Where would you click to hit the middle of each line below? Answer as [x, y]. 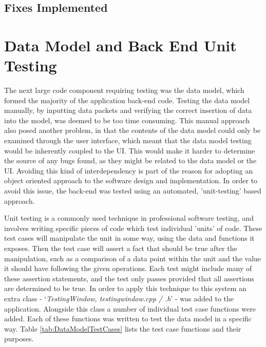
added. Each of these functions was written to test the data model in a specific [128, 319]
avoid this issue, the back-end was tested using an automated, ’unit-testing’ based [133, 191]
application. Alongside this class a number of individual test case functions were [130, 308]
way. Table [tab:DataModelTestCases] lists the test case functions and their [123, 328]
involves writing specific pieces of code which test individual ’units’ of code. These [133, 228]
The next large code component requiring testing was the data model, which [124, 90]
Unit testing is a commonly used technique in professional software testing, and [129, 218]
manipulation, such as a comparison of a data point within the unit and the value [133, 258]
